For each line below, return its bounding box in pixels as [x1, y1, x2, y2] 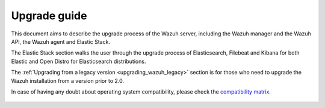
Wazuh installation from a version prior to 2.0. [11, 77, 125, 84]
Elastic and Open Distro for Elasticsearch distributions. [11, 58, 146, 65]
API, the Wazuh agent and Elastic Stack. [11, 38, 111, 45]
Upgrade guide [11, 9, 87, 22]
